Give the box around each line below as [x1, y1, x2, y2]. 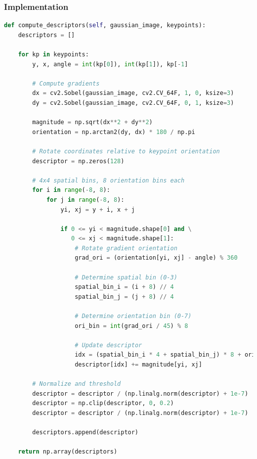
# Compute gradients [32, 80, 100, 87]
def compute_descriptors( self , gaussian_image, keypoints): [4, 22, 206, 29]
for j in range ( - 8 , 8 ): [46, 196, 125, 203]
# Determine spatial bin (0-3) [75, 274, 177, 281]
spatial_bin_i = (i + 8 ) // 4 [75, 283, 174, 291]
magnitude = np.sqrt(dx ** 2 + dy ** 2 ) [32, 119, 153, 126]
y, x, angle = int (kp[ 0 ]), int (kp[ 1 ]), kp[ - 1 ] [32, 60, 188, 68]
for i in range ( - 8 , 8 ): [32, 186, 110, 194]
